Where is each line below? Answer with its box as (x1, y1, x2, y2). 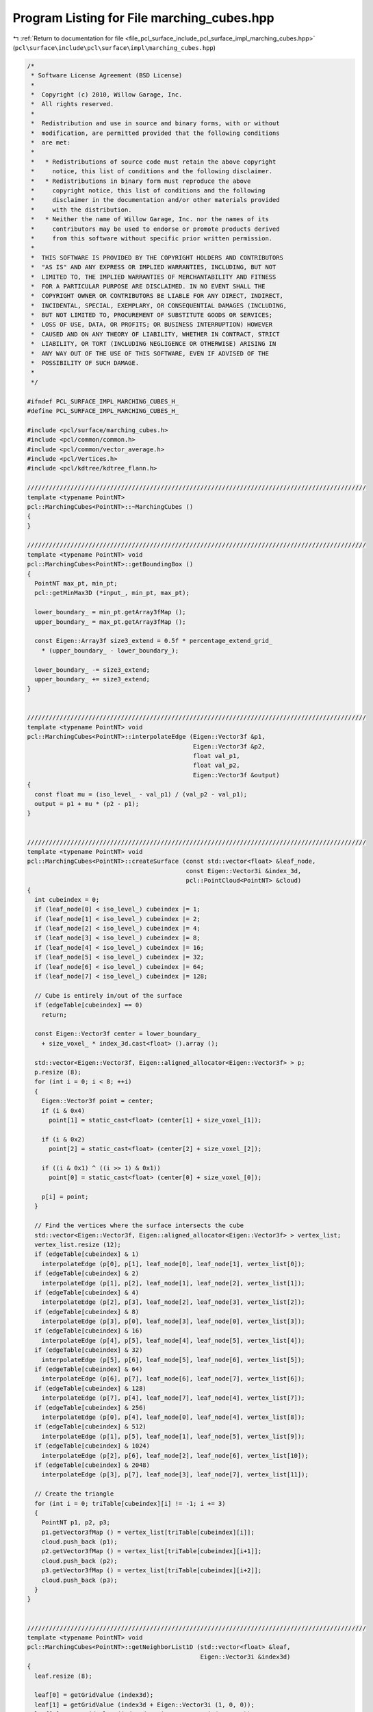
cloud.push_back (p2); (41, 1557, 118, 1565)
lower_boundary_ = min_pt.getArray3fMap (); (34, 608, 186, 616)
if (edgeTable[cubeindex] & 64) (34, 1365, 143, 1373)
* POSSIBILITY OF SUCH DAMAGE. (31, 360, 140, 367)
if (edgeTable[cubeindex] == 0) (34, 1001, 143, 1009)
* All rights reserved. (31, 100, 114, 108)
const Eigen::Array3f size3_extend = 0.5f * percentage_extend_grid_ (34, 637, 273, 645)
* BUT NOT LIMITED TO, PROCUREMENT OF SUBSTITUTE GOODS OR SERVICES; (31, 312, 273, 319)
